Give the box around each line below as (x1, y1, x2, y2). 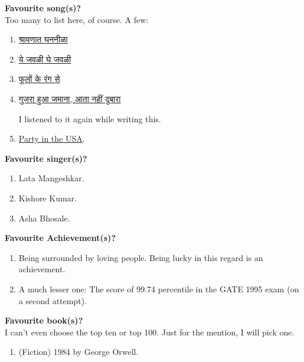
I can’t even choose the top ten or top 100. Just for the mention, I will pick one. (5, 325, 295, 338)
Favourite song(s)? (5, 2, 81, 14)
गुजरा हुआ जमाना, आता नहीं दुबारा (18, 92, 121, 105)
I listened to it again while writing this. (18, 112, 161, 125)
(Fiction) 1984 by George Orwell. (18, 345, 139, 358)
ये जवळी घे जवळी (18, 53, 71, 65)
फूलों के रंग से (18, 73, 60, 85)
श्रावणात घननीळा (18, 33, 68, 45)
